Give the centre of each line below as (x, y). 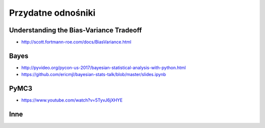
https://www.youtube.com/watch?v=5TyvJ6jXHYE (72, 100)
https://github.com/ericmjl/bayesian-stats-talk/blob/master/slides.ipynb (94, 75)
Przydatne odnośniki (52, 13)
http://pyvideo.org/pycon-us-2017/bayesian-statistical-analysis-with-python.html (104, 67)
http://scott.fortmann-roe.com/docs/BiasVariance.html (76, 42)
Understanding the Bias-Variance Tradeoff (76, 30)
